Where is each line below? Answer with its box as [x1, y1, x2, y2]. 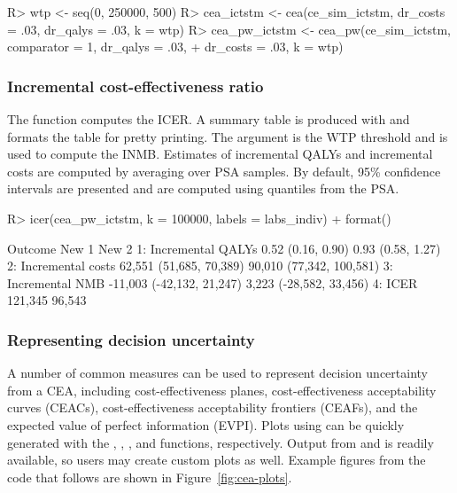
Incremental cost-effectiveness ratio [7, 74, 264, 97]
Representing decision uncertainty [7, 328, 255, 350]
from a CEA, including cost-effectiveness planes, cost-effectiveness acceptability [7, 380, 437, 399]
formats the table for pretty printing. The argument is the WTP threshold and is [7, 127, 448, 145]
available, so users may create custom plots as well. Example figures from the [7, 450, 426, 469]
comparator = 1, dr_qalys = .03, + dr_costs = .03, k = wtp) [7, 37, 344, 56]
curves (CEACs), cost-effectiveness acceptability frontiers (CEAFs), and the [7, 398, 418, 417]
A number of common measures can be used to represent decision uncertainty [7, 364, 428, 382]
